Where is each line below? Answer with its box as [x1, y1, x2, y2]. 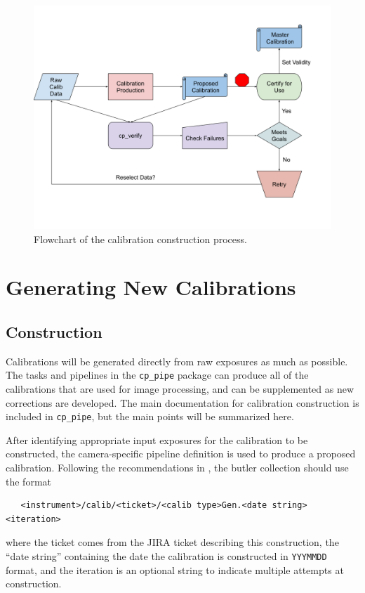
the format [6, 474, 51, 488]
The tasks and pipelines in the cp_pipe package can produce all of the [6, 367, 309, 382]
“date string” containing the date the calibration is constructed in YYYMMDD [6, 549, 327, 563]
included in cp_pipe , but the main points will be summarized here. [6, 409, 294, 424]
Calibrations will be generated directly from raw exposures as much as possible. [6, 353, 348, 368]
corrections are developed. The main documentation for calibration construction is [6, 395, 359, 410]
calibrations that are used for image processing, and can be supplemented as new [6, 382, 354, 396]
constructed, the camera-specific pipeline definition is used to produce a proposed [6, 446, 356, 461]
